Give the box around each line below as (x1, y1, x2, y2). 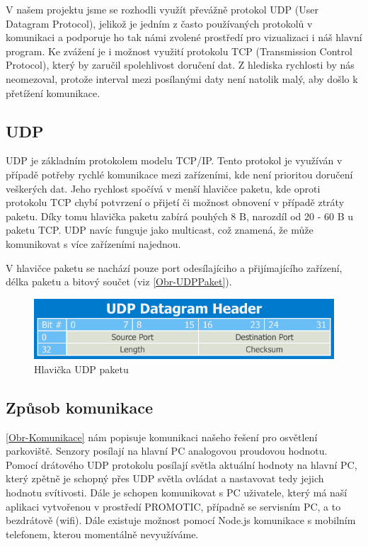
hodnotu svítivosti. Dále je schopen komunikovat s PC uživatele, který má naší (6, 484, 347, 499)
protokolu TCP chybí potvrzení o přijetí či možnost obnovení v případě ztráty (6, 195, 345, 210)
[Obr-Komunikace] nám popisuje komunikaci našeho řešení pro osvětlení (6, 429, 318, 444)
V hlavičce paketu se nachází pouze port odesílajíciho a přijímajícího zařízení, (6, 260, 343, 275)
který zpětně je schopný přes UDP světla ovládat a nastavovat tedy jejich (6, 471, 324, 486)
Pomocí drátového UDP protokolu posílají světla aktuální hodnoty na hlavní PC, (6, 457, 357, 472)
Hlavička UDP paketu (34, 361, 129, 376)
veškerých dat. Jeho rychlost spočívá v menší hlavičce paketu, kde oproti (6, 181, 321, 195)
